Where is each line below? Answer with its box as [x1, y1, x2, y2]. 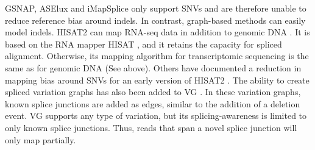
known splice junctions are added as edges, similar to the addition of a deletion [5, 97, 300, 110]
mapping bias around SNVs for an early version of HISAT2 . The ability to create [5, 73, 310, 86]
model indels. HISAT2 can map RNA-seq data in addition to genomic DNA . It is [5, 26, 310, 38]
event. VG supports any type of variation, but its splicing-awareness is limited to [5, 109, 307, 122]
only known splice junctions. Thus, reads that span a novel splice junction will [5, 121, 297, 134]
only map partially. [5, 133, 76, 146]
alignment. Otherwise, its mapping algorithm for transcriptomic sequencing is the [5, 49, 309, 62]
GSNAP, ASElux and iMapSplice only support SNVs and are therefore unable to [5, 2, 306, 14]
